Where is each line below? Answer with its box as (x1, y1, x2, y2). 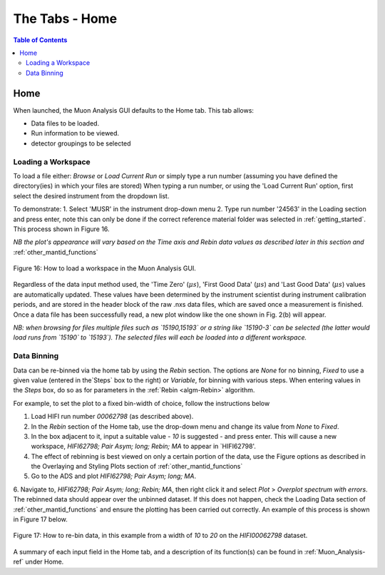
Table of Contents (13, 36, 68, 44)
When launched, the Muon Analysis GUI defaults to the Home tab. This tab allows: (13, 106, 255, 114)
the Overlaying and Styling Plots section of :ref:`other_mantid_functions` (31, 462, 243, 471)
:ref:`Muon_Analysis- (304, 547, 366, 556)
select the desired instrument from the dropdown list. (13, 191, 170, 200)
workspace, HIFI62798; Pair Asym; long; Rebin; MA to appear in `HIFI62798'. (31, 442, 257, 451)
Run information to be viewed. (31, 129, 120, 138)
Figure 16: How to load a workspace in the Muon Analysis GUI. (13, 264, 196, 273)
